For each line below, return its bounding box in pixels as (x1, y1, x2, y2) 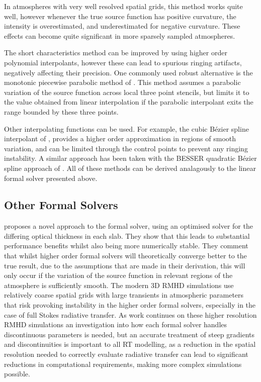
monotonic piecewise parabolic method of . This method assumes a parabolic (4, 77, 241, 87)
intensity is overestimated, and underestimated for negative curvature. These (4, 21, 240, 31)
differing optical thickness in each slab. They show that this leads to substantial (4, 230, 250, 241)
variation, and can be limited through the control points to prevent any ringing (4, 143, 248, 153)
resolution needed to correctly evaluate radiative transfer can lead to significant (4, 349, 248, 359)
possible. (4, 368, 30, 379)
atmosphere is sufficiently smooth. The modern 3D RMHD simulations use (4, 279, 234, 290)
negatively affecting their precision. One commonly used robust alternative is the (4, 67, 253, 77)
